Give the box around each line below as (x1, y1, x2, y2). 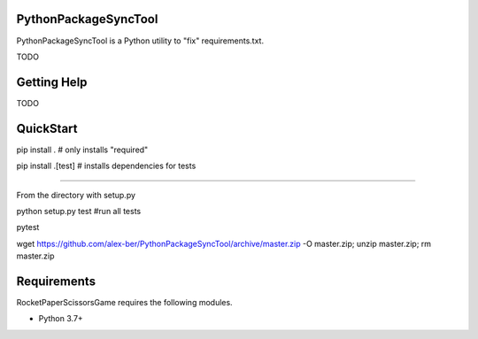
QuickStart (16, 120, 79, 136)
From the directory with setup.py (16, 189, 136, 200)
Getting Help (16, 74, 88, 89)
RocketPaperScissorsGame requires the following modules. (16, 297, 234, 307)
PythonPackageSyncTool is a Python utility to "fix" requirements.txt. (16, 35, 265, 46)
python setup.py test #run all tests (16, 205, 142, 216)
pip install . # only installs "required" (16, 144, 149, 155)
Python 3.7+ (38, 313, 83, 324)
